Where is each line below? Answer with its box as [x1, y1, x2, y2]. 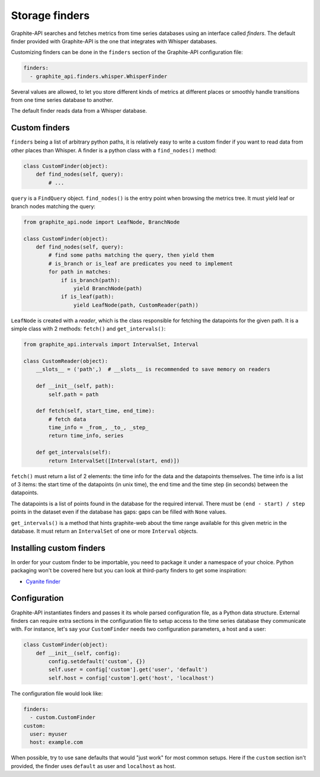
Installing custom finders [11, 543, 106, 553]
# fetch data [48, 416, 87, 422]
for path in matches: [48, 269, 111, 275]
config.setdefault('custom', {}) [48, 658, 146, 665]
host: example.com [30, 739, 83, 746]
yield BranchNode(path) [73, 285, 142, 292]
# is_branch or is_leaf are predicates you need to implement [48, 260, 233, 267]
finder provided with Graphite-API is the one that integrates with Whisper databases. [11, 37, 217, 44]
